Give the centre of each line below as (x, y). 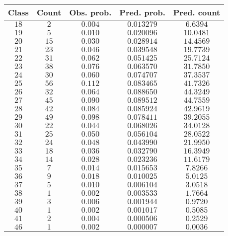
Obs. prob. (90, 12)
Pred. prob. (142, 12)
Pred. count (197, 12)
